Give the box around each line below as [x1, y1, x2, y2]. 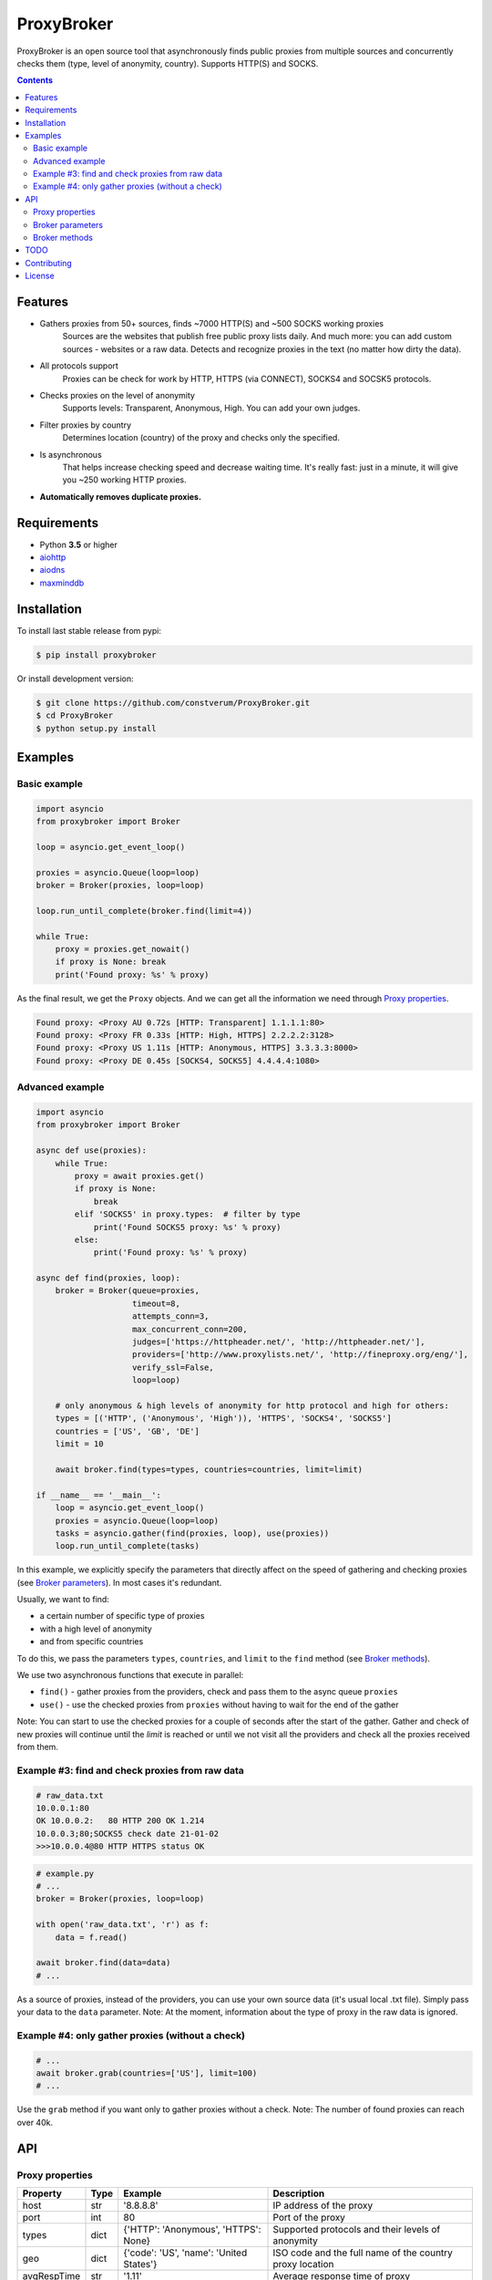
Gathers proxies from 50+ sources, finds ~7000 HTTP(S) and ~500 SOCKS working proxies [39, 318, 384, 329]
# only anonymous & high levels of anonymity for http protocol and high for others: [55, 1401, 450, 1411]
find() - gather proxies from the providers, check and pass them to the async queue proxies [39, 1686, 398, 1697]
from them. [16, 1741, 59, 1752]
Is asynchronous [39, 449, 102, 460]
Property [22, 2187, 63, 2200]
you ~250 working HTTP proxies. [62, 474, 187, 485]
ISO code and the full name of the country [272, 2246, 453, 2259]
